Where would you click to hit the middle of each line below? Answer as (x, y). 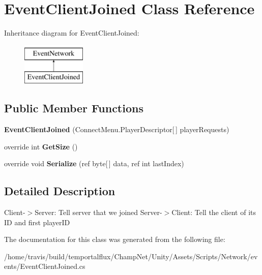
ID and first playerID (37, 222)
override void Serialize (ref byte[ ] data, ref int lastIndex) (94, 163)
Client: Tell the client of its (214, 212)
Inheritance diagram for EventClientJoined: (72, 33)
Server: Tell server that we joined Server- (98, 212)
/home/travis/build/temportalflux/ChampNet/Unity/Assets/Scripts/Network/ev (131, 256)
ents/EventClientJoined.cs (45, 266)
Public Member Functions (74, 108)
